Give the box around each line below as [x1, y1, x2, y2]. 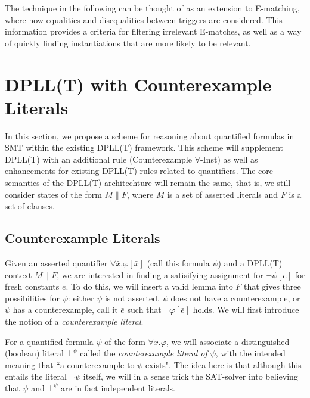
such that [127, 303, 162, 316]
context [5, 268, 32, 281]
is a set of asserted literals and [167, 188, 278, 200]
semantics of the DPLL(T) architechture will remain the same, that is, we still [5, 176, 291, 189]
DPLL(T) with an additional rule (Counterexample [5, 153, 192, 165]
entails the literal [5, 370, 67, 383]
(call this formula [147, 257, 210, 269]
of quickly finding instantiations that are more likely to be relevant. [5, 36, 251, 49]
